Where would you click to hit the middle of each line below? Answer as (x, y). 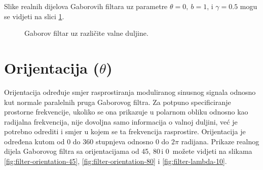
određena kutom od (34, 141)
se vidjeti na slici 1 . (34, 16)
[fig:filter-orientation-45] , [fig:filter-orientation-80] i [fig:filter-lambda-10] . (116, 161)
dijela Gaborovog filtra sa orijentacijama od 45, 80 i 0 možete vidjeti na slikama (128, 151)
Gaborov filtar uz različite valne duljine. (86, 33)
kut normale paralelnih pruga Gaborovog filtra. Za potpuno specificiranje (118, 102)
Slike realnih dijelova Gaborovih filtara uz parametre (86, 6)
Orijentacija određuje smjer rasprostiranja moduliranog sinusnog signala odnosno (130, 92)
